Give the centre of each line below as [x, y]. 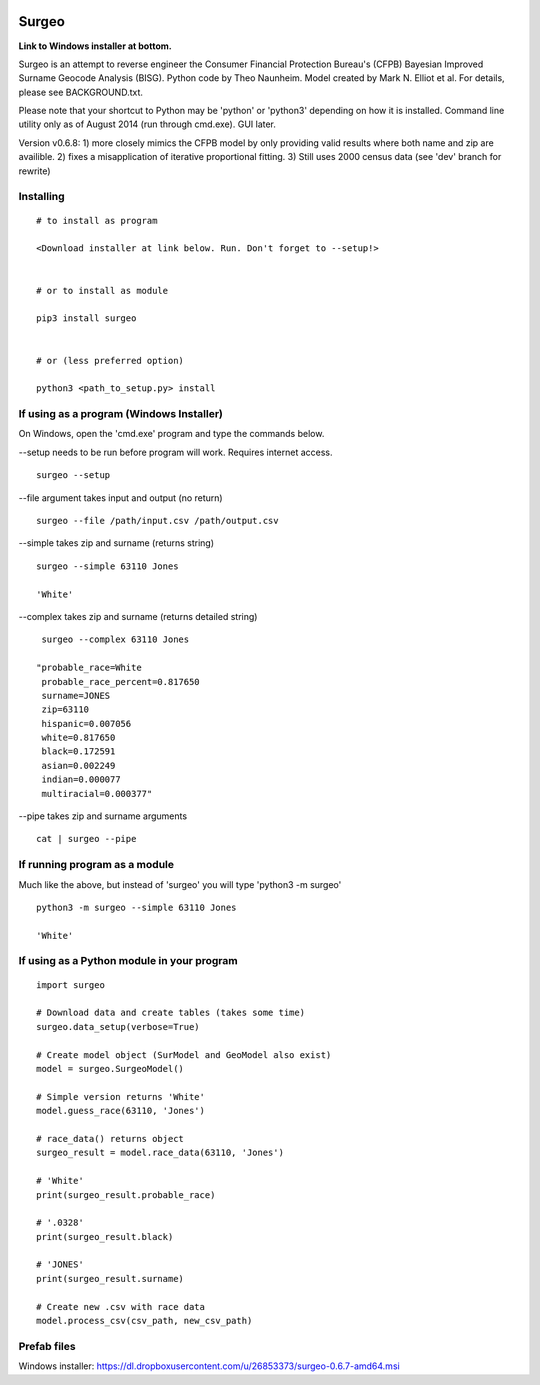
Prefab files [47, 1346]
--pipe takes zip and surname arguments [103, 816]
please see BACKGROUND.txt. [81, 92]
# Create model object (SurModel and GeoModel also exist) [184, 1054]
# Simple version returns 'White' [120, 1096]
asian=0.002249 [78, 765]
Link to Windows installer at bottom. [95, 46]
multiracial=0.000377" [97, 793]
